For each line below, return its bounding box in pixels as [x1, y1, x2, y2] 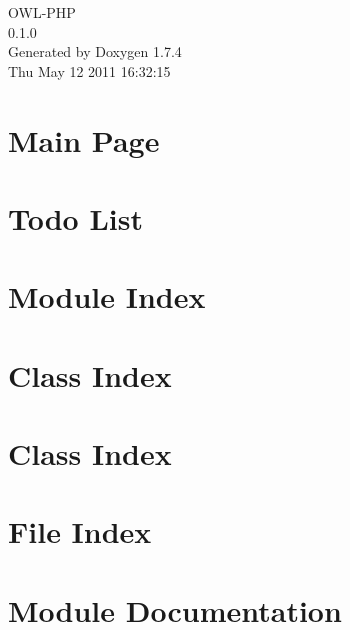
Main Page [8, 119, 160, 160]
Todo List [8, 197, 143, 238]
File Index [8, 511, 152, 552]
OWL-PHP [8, 2, 76, 22]
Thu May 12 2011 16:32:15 [8, 60, 171, 81]
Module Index [8, 276, 206, 317]
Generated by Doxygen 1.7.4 [8, 41, 182, 62]
